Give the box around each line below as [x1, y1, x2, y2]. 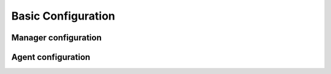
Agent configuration [11, 52, 91, 62]
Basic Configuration [11, 9, 116, 23]
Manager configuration [11, 32, 102, 43]
